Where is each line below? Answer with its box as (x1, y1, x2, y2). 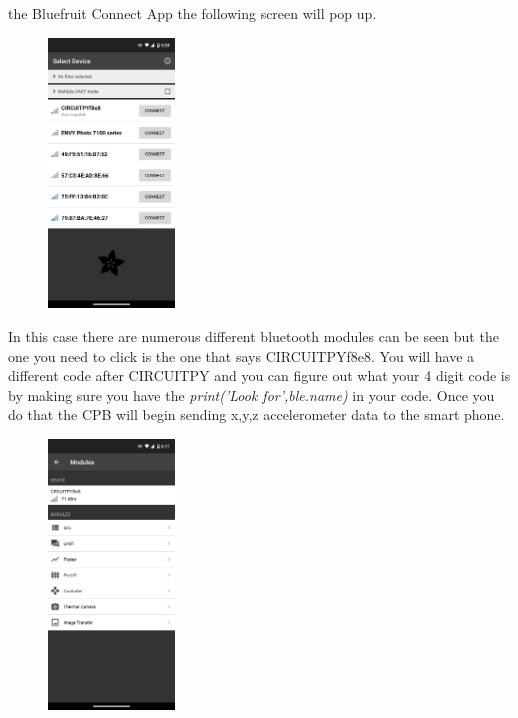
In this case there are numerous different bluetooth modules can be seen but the (8, 326, 499, 347)
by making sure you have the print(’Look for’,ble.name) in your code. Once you (8, 384, 495, 405)
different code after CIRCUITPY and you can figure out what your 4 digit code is (8, 365, 511, 386)
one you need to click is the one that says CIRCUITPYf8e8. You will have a (8, 345, 475, 366)
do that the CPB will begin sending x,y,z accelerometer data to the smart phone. (8, 404, 505, 425)
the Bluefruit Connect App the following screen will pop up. (8, 3, 377, 23)
